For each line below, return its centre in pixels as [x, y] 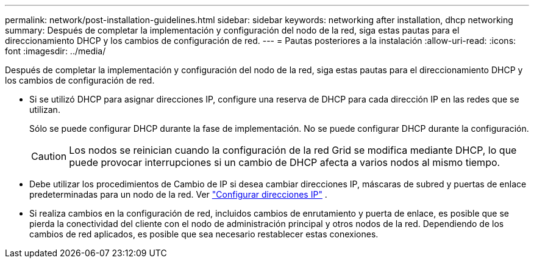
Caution [49, 156]
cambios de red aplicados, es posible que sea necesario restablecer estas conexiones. [204, 234]
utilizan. [45, 110]
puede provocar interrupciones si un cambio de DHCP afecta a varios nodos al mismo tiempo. [285, 162]
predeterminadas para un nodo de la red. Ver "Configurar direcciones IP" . [178, 194]
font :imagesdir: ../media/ [55, 51]
